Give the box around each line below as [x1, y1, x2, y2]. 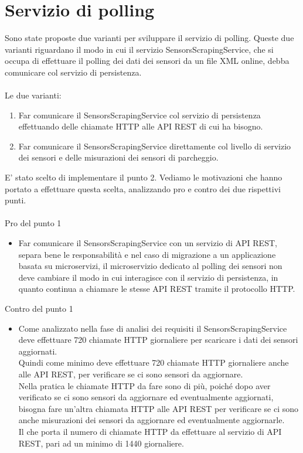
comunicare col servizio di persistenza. [5, 66, 142, 78]
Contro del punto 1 [5, 302, 73, 314]
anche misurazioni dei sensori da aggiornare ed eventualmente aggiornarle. [18, 414, 285, 426]
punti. [5, 194, 26, 206]
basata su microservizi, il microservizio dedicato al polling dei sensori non [18, 260, 282, 272]
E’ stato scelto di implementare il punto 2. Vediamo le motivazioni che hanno [5, 171, 282, 183]
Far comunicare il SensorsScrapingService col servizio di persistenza [18, 108, 261, 121]
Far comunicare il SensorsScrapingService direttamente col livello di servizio [18, 139, 291, 152]
